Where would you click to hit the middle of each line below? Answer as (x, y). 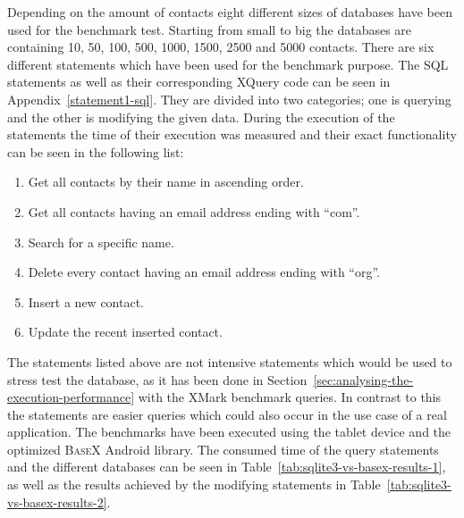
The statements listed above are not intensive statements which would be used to (230, 361)
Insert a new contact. (86, 301)
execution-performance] (71, 397)
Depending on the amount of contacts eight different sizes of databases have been (230, 12)
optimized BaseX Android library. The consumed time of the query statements (223, 449)
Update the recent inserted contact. (125, 332)
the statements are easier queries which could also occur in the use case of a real (227, 414)
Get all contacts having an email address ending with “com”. (194, 211)
